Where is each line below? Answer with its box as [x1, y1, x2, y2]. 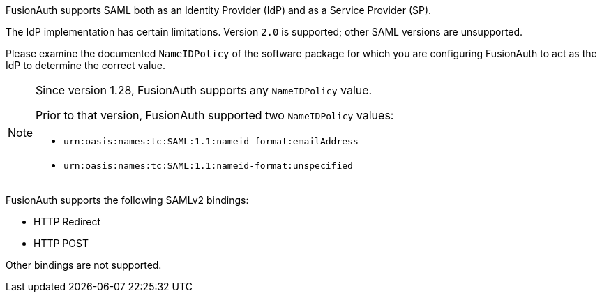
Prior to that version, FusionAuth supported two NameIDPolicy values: [36, 108, 394, 122]
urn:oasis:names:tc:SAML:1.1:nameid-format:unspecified [63, 161, 353, 171]
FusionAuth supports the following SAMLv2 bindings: [6, 194, 249, 206]
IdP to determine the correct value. [6, 59, 165, 71]
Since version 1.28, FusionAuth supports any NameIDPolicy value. [36, 83, 373, 97]
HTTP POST [33, 237, 89, 249]
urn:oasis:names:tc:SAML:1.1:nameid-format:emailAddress [63, 136, 359, 147]
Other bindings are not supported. [6, 259, 162, 271]
